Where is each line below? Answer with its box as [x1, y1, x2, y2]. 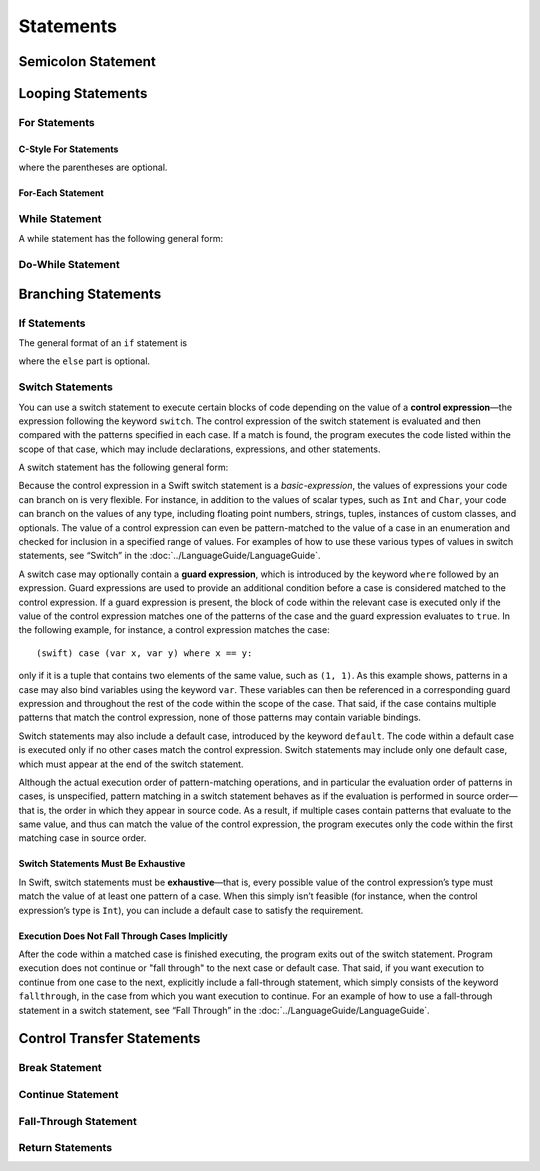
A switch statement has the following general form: [18, 461, 229, 474]
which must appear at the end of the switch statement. [18, 758, 244, 770]
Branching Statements [18, 285, 162, 302]
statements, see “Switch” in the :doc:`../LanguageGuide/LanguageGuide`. [18, 550, 321, 562]
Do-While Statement [18, 258, 120, 272]
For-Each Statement [18, 187, 104, 199]
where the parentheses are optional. [18, 161, 168, 174]
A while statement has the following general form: [18, 233, 224, 245]
